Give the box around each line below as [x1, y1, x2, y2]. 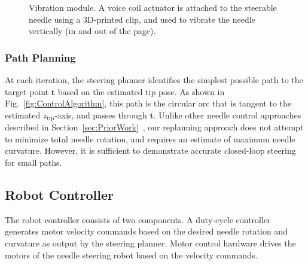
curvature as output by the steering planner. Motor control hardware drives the [5, 237, 296, 249]
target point [5, 85, 49, 98]
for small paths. [5, 156, 62, 169]
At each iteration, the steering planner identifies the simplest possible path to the [5, 74, 303, 86]
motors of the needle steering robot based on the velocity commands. [5, 248, 258, 261]
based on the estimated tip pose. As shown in [57, 85, 225, 98]
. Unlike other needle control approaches [153, 108, 301, 121]
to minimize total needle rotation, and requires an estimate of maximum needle [5, 132, 295, 145]
